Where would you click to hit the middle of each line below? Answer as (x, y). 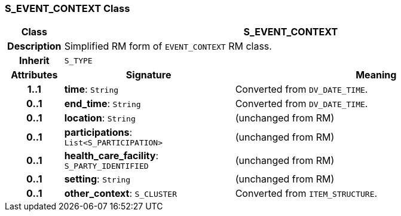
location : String (100, 118)
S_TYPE (78, 60)
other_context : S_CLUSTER (121, 194)
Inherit (34, 61)
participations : (98, 133)
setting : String (97, 179)
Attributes (34, 75)
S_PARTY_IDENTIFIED (106, 166)
